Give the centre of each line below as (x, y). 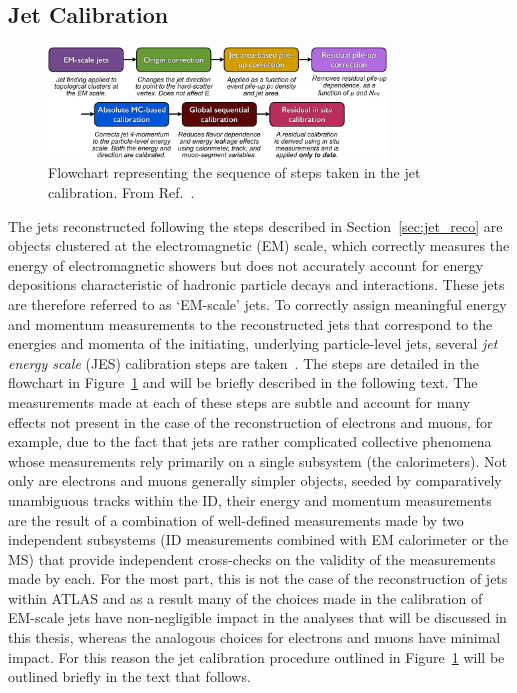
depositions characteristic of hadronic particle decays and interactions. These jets (256, 284)
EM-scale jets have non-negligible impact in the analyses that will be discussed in (257, 617)
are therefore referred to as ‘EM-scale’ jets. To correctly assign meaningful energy (257, 303)
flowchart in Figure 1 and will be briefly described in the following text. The (243, 382)
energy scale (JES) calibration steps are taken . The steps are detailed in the (244, 362)
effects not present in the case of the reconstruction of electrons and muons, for (250, 421)
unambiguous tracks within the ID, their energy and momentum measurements (250, 499)
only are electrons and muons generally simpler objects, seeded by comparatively (255, 480)
